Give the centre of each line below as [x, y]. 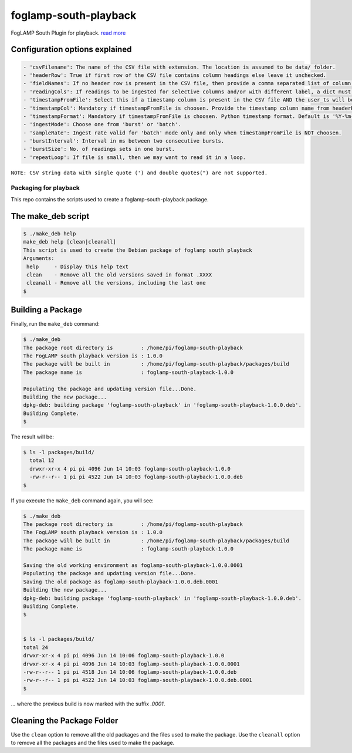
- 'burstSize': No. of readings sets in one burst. [99, 149]
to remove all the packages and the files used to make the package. [93, 743]
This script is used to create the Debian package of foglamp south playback [138, 250]
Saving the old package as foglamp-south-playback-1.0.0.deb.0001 [121, 582]
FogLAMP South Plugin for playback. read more [68, 33]
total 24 [36, 647]
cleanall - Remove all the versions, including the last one [116, 283]
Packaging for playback [45, 188]
